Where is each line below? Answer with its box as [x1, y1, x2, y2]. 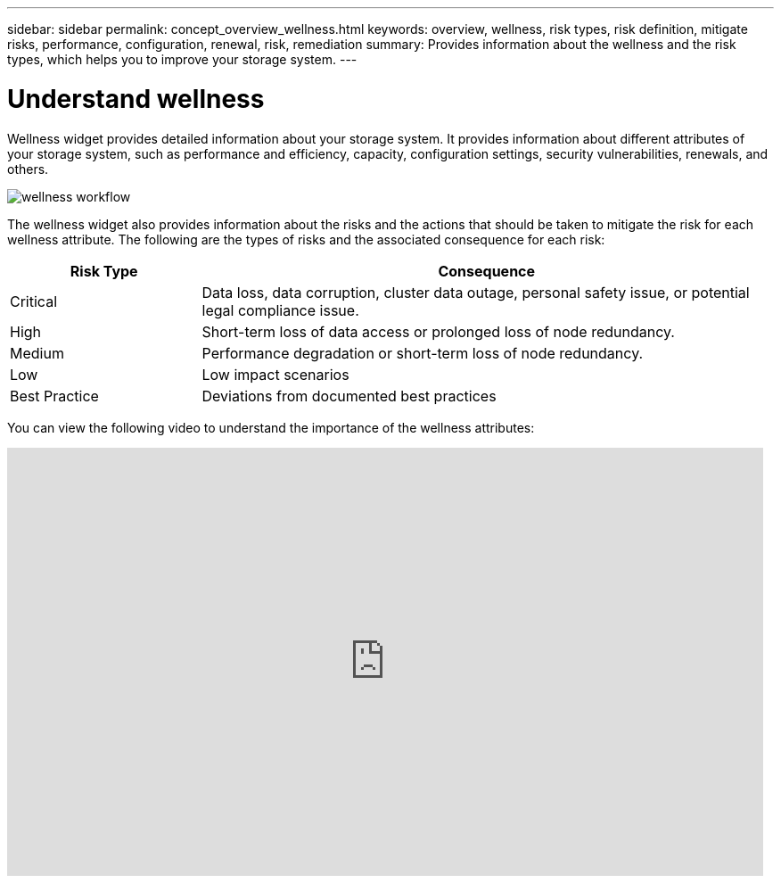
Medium [10, 343, 64, 362]
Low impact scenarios [201, 365, 349, 384]
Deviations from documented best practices [201, 386, 497, 405]
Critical [10, 292, 58, 310]
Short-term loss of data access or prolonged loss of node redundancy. [201, 322, 675, 341]
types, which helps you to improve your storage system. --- [7, 52, 358, 67]
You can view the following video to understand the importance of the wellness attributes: [7, 419, 535, 435]
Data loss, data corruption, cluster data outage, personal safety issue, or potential [201, 283, 750, 301]
